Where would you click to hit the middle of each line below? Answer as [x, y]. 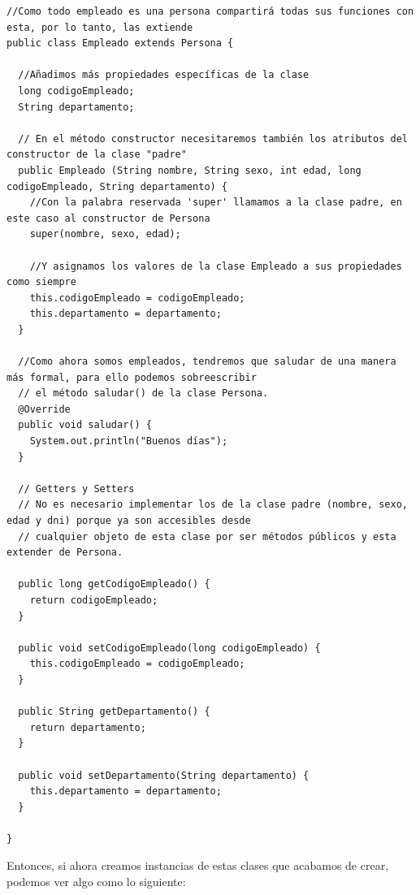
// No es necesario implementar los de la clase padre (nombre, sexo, [213, 505]
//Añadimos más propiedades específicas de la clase [164, 75]
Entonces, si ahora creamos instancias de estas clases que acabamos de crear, [198, 865]
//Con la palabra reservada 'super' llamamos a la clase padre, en [216, 203]
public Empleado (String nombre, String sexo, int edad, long [190, 170]
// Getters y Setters [76, 489]
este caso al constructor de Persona [108, 218]
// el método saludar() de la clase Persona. [143, 393]
